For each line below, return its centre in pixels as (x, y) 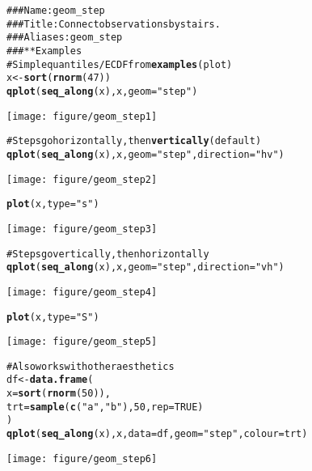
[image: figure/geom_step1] (82, 116)
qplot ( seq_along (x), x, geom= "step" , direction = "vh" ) (145, 267)
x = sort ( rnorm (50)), (59, 394)
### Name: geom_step (56, 11)
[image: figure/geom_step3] (82, 229)
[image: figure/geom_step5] (82, 342)
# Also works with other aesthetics (91, 366)
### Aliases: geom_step (65, 38)
